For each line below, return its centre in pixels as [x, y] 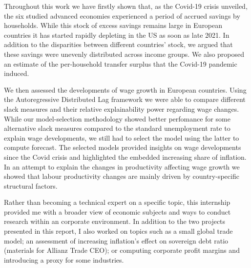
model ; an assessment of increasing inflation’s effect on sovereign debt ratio [116, 240]
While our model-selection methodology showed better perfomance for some [117, 118]
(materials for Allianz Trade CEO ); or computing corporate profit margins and [122, 250]
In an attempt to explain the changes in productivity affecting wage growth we [122, 166]
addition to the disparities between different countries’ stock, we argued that [118, 44]
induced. [17, 73]
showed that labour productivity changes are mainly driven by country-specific [122, 176]
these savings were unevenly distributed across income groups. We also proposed [124, 54]
